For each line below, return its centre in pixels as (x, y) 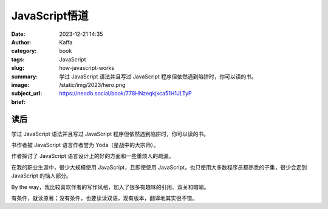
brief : (18, 102)
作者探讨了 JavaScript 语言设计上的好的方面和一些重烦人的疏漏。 (93, 156)
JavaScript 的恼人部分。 (42, 176)
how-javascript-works (87, 68)
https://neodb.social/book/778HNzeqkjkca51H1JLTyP (126, 94)
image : (20, 84)
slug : (18, 68)
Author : (21, 42)
